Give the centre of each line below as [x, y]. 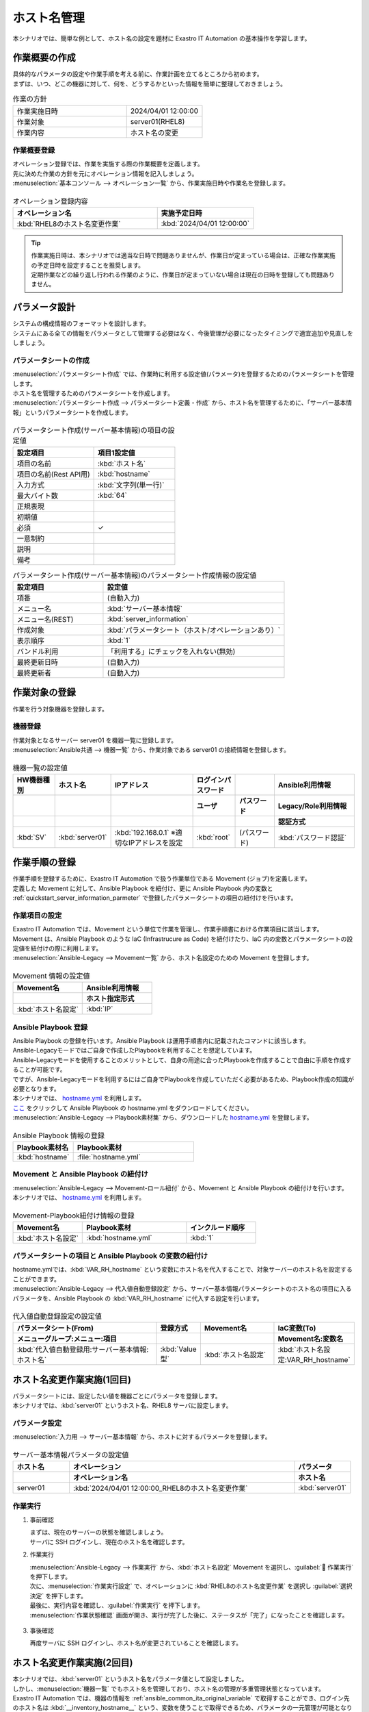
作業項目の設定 [37, 916]
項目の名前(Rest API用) [53, 474]
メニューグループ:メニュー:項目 [67, 1339]
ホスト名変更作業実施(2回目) [73, 1663]
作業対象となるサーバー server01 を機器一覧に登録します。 [95, 740]
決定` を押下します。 [58, 1596]
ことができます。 [37, 1279]
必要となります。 [37, 1088]
